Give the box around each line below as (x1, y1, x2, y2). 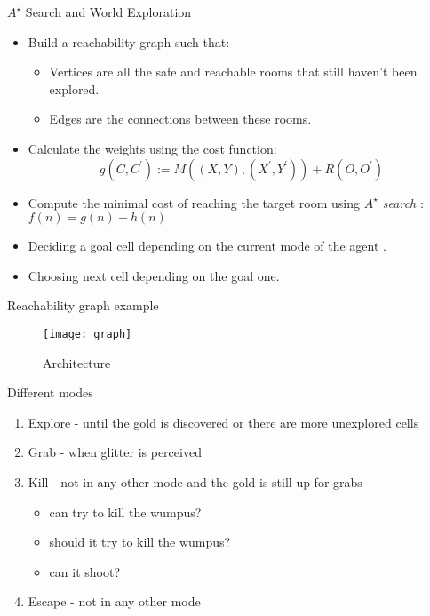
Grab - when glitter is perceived (28, 443, 202, 461)
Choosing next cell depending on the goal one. (28, 266, 280, 284)
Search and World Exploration (25, 3, 192, 20)
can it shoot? (49, 562, 121, 580)
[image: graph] (43, 327, 132, 340)
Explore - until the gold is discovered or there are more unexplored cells (28, 412, 419, 431)
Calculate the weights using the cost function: (28, 139, 277, 157)
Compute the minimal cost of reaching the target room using (28, 193, 360, 212)
